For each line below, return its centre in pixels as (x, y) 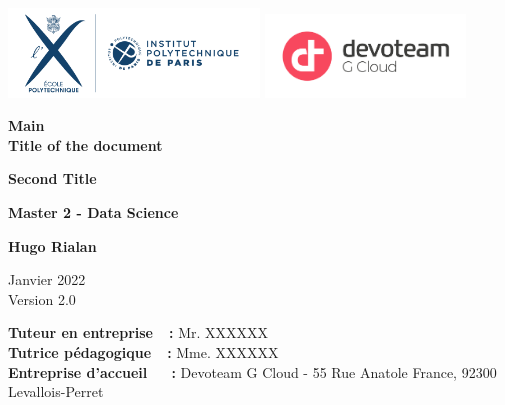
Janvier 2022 (47, 279)
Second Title (52, 178)
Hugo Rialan (52, 245)
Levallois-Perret (56, 391)
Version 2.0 (42, 298)
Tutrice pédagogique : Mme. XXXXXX (143, 351)
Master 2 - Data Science (93, 211)
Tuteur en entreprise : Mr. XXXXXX (138, 332)
